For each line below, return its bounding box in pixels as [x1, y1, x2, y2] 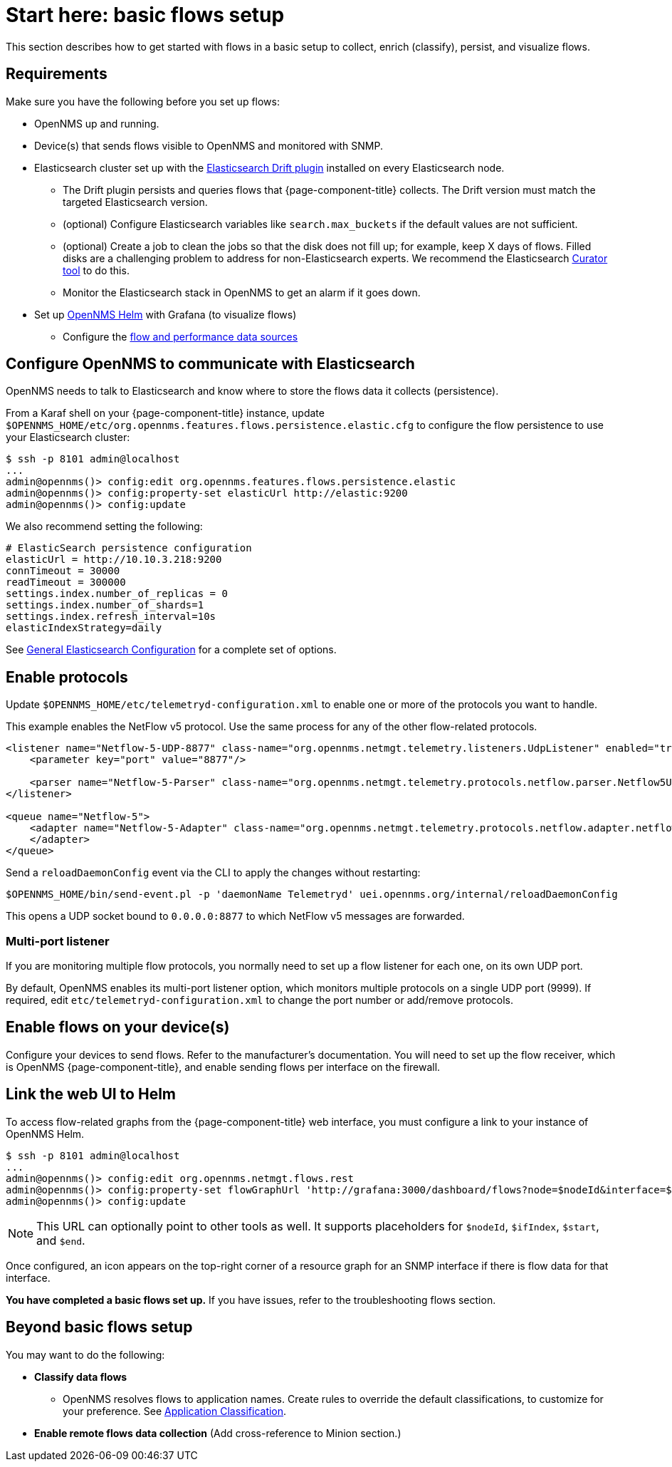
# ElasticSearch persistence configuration [6, 542, 252, 554]
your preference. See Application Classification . [63, 1404, 287, 1417]
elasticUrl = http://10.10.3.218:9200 [6, 554, 222, 566]
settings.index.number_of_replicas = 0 [6, 588, 228, 600]
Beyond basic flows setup [6, 1318, 193, 1337]
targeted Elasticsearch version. [63, 195, 208, 208]
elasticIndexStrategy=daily [6, 622, 162, 634]
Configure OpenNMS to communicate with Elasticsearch [6, 355, 415, 373]
